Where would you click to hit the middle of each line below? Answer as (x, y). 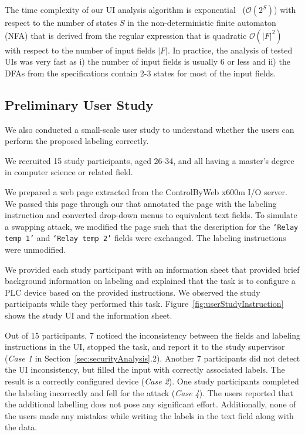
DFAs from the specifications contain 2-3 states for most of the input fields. (140, 73)
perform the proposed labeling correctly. (77, 141)
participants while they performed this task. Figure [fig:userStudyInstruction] (144, 304)
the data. (21, 427)
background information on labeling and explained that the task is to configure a (150, 281)
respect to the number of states (61, 22)
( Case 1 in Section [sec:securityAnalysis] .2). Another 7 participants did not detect (152, 358)
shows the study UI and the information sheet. (89, 315)
